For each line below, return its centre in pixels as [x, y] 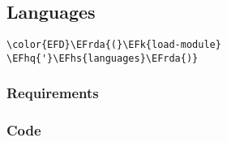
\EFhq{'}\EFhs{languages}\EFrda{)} [103, 58]
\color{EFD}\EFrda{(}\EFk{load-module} [114, 45]
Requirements [53, 93]
